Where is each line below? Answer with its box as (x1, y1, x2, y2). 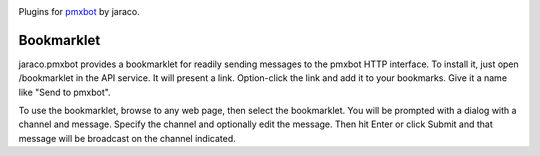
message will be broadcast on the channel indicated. (18, 132, 237, 144)
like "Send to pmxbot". (18, 86, 111, 98)
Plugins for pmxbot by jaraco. (18, 6, 140, 17)
